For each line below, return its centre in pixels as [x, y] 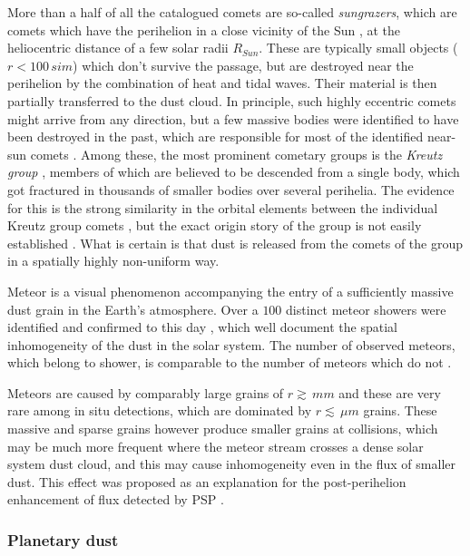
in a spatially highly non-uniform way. [113, 261]
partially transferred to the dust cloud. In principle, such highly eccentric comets [232, 100]
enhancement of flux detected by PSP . [116, 499]
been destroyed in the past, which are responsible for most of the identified [215, 137]
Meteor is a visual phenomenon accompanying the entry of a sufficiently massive [230, 291]
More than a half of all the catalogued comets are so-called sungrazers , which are [232, 12]
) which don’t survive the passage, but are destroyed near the [243, 65]
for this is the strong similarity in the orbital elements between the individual [223, 207]
